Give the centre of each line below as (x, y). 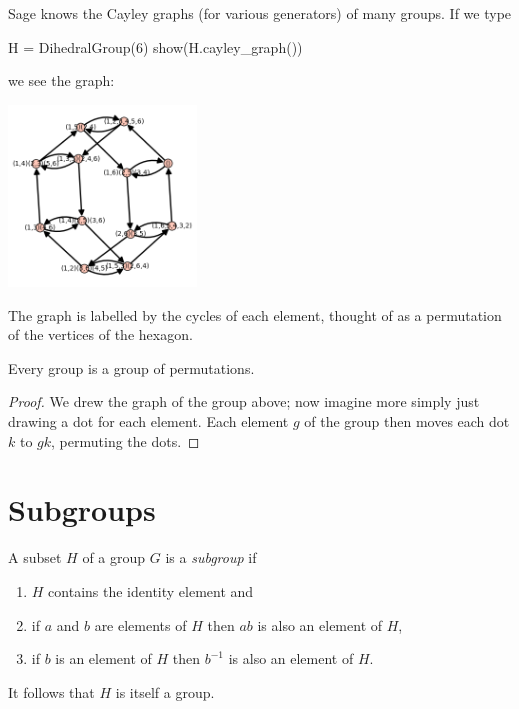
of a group (114, 557)
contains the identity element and (151, 590)
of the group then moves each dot (407, 421)
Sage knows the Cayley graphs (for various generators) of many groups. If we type (260, 13)
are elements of (140, 624)
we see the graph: (61, 80)
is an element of (103, 658)
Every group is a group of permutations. (131, 367)
